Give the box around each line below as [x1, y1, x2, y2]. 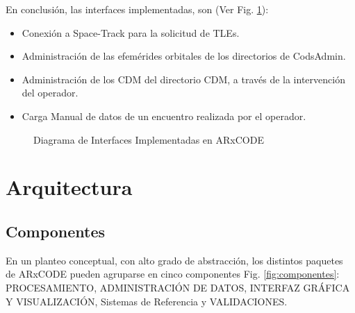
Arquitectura [6, 173, 133, 201]
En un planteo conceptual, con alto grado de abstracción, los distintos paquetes [6, 253, 343, 267]
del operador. [22, 85, 79, 100]
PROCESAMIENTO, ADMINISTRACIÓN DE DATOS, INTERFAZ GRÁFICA [6, 280, 350, 294]
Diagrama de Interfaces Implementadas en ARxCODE [33, 132, 264, 146]
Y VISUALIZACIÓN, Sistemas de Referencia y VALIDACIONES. [6, 294, 288, 308]
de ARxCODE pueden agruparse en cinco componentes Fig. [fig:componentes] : [6, 267, 340, 281]
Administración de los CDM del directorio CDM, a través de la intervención [22, 71, 345, 86]
